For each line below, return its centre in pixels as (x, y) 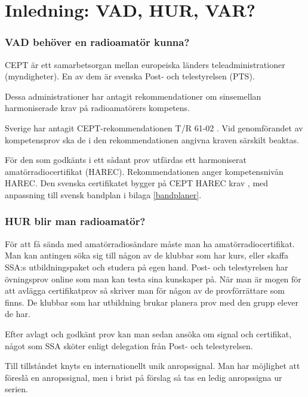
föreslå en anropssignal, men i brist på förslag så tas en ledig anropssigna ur (144, 377)
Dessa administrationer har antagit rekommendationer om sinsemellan (133, 96)
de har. (18, 314)
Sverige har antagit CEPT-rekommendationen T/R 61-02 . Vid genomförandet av (154, 127)
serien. (17, 389)
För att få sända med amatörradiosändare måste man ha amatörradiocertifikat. (150, 243)
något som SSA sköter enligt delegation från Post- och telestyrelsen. (129, 345)
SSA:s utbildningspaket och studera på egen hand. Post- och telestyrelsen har (147, 267)
